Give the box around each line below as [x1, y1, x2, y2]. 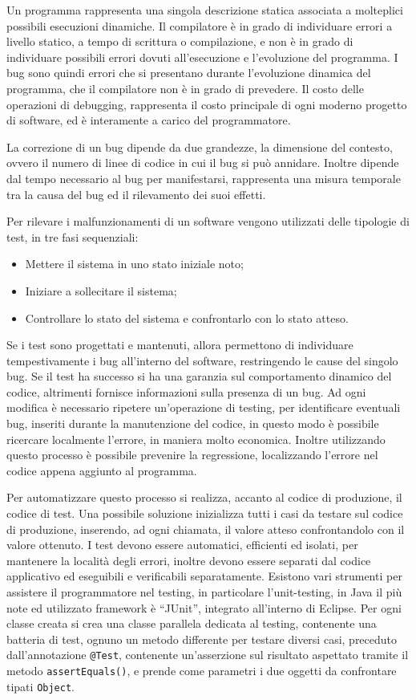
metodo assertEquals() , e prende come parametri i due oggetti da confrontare [6, 662, 397, 679]
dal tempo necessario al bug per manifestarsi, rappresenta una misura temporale [6, 169, 401, 186]
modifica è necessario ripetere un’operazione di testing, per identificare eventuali [6, 399, 401, 416]
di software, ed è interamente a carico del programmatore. [6, 112, 291, 128]
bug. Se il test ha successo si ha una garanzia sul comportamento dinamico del [6, 368, 392, 385]
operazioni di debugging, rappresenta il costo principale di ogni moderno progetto [6, 96, 407, 112]
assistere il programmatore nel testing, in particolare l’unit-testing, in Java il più [6, 584, 402, 600]
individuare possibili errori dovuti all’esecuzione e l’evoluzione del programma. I [6, 48, 398, 65]
